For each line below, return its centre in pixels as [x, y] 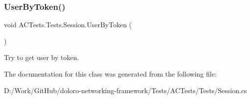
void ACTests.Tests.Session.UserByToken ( [68, 25]
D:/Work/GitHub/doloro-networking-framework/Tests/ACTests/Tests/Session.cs [125, 90]
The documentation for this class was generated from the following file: [110, 74]
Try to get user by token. [42, 57]
